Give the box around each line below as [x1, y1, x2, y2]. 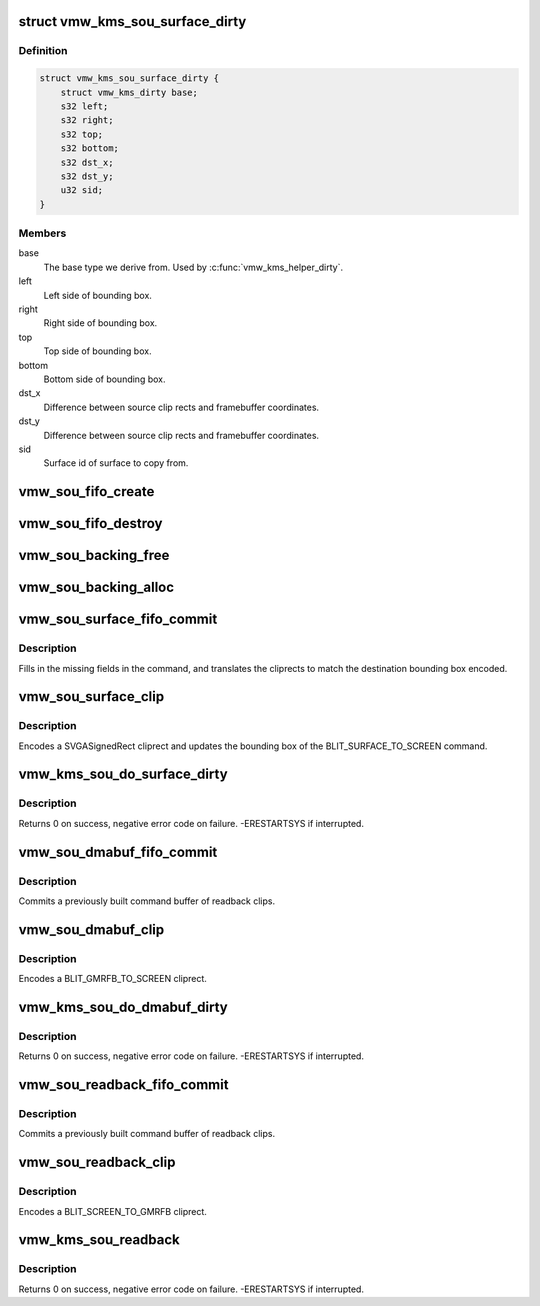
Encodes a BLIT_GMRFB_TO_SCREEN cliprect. [18, 973, 207, 985]
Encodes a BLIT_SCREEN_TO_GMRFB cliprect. [18, 1205, 207, 1217]
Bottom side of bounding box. [43, 373, 166, 385]
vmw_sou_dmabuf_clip [18, 921, 165, 938]
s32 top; [60, 128, 104, 140]
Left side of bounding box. [43, 289, 152, 301]
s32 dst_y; [60, 170, 114, 182]
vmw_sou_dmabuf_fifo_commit [18, 843, 218, 860]
